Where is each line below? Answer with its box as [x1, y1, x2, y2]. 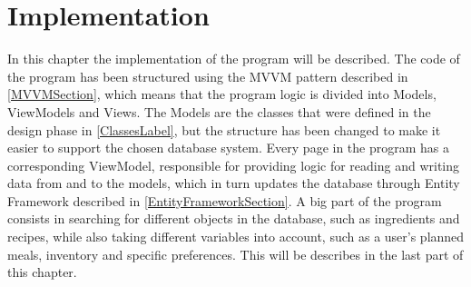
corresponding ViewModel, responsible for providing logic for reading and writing [7, 155, 460, 174]
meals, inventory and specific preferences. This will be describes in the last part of [7, 244, 464, 263]
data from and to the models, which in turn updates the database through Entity [7, 173, 460, 193]
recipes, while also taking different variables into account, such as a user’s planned [7, 227, 465, 246]
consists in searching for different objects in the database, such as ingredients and [7, 209, 460, 228]
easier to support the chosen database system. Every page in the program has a [7, 138, 450, 157]
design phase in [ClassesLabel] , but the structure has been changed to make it [7, 120, 441, 139]
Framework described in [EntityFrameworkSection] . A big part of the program [7, 191, 442, 210]
